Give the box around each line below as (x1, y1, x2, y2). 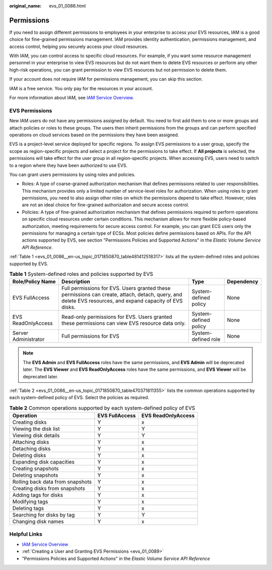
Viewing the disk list (12, 425, 60, 432)
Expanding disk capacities (12, 459, 75, 466)
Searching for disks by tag (12, 511, 75, 519)
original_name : (9, 3, 42, 9)
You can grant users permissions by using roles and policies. (9, 172, 135, 178)
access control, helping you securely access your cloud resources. (9, 43, 149, 49)
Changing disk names (12, 518, 64, 525)
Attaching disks (12, 439, 49, 446)
